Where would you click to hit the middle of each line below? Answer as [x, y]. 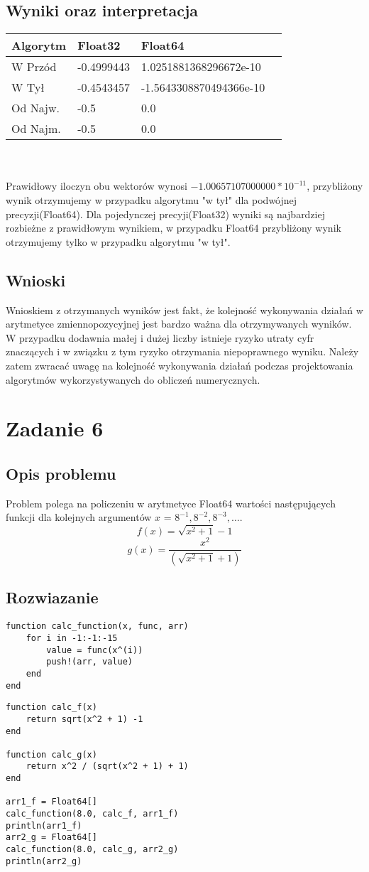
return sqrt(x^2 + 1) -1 [84, 719]
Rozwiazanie [52, 597]
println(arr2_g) [44, 861]
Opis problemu [61, 473]
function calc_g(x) [51, 754]
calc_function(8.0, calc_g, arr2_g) [92, 850]
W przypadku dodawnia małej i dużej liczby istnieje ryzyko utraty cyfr [160, 337]
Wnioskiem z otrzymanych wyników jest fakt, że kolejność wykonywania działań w [184, 309]
